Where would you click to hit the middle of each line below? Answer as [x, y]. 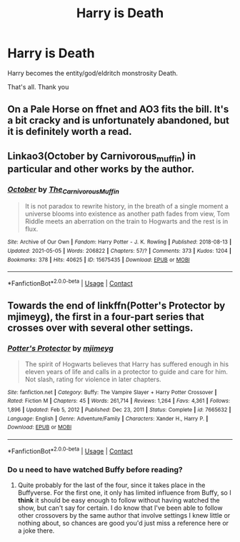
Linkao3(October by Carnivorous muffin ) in [102, 157]
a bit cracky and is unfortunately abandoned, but [119, 120]
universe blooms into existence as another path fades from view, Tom [127, 214]
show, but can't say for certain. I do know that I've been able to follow [120, 508]
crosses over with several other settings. [100, 328]
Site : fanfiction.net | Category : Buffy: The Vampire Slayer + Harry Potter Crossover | [112, 392]
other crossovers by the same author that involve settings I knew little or [124, 516]
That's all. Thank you [38, 86]
